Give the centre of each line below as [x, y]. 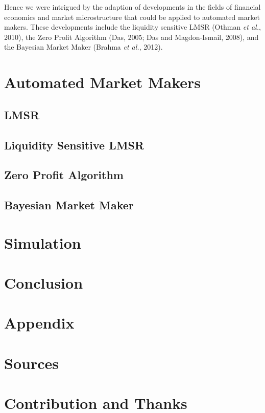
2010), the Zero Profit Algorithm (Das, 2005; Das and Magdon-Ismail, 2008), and [131, 37]
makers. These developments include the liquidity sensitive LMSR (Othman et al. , [132, 27]
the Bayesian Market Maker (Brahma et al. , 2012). [83, 47]
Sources [31, 363]
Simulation [43, 242]
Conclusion [44, 283]
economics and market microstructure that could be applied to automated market [132, 17]
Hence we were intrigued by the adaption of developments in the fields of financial [132, 7]
